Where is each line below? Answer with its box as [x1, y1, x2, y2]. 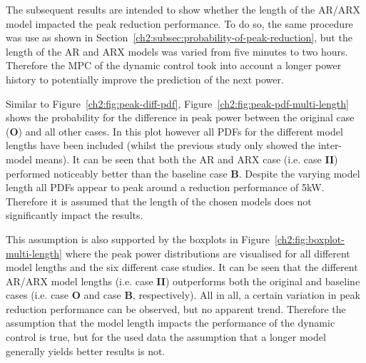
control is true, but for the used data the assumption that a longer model [6, 329, 326, 344]
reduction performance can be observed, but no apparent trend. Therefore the [6, 301, 346, 316]
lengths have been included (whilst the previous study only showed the [6, 138, 315, 153]
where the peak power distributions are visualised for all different [65, 245, 350, 260]
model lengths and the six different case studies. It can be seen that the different [6, 260, 358, 275]
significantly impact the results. [6, 208, 143, 223]
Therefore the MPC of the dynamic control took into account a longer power [6, 58, 342, 73]
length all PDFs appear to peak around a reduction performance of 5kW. [6, 180, 325, 195]
